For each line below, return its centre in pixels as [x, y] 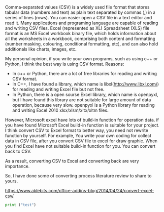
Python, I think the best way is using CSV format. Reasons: [65, 64]
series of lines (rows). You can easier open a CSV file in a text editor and [79, 18]
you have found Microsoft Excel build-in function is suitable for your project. [82, 125]
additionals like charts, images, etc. [41, 49]
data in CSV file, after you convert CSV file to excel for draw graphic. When [81, 141]
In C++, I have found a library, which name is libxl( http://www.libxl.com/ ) [85, 84]
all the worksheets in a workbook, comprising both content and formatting [80, 39]
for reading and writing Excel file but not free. [58, 89]
